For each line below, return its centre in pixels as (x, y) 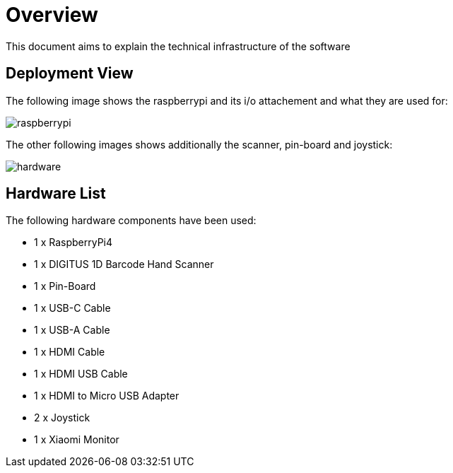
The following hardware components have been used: (131, 221)
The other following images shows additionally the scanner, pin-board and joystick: (199, 144)
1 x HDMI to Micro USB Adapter (107, 396)
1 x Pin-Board (65, 286)
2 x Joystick (62, 418)
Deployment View (70, 74)
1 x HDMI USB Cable (81, 374)
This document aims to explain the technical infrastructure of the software (178, 46)
